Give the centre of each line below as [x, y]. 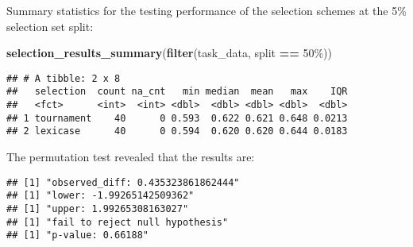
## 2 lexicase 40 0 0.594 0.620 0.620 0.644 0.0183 [177, 131]
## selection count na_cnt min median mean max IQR [177, 92]
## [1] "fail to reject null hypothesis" [118, 222]
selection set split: [50, 26]
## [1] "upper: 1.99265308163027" [98, 208]
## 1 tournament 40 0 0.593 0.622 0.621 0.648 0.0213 [177, 118]
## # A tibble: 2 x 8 [64, 78]
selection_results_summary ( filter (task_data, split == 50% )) [169, 53]
